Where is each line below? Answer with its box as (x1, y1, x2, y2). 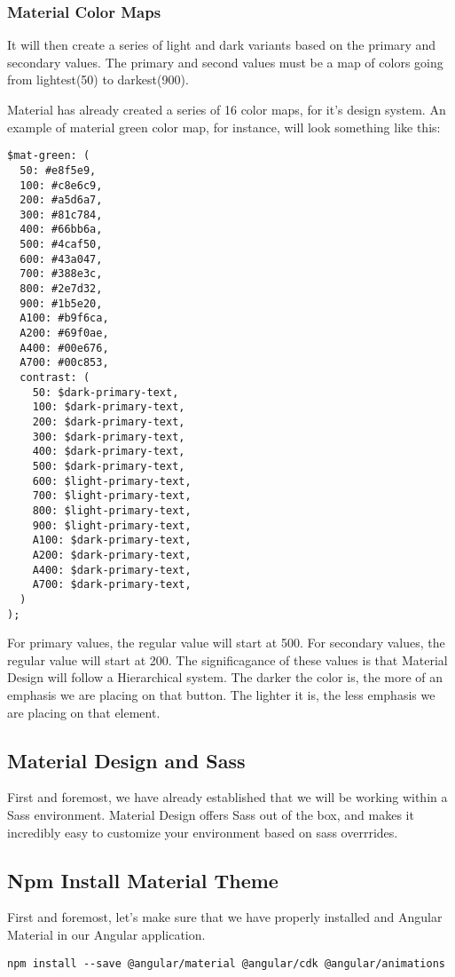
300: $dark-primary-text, (32, 430, 185, 443)
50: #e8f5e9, (20, 163, 97, 177)
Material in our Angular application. (7, 925, 206, 943)
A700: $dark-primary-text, (32, 578, 192, 592)
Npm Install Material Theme (7, 866, 278, 894)
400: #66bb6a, (20, 223, 103, 236)
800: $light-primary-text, (32, 504, 192, 517)
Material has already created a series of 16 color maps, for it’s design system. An (7, 100, 446, 118)
